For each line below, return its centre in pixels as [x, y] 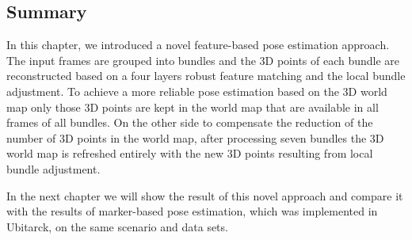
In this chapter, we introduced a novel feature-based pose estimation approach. [198, 45]
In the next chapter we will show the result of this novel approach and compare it [205, 195]
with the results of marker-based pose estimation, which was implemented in [192, 211]
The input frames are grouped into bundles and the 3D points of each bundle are [203, 60]
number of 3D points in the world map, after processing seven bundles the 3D [195, 137]
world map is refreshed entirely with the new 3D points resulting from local [190, 153]
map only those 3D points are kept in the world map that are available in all [193, 107]
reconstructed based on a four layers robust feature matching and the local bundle [206, 76]
